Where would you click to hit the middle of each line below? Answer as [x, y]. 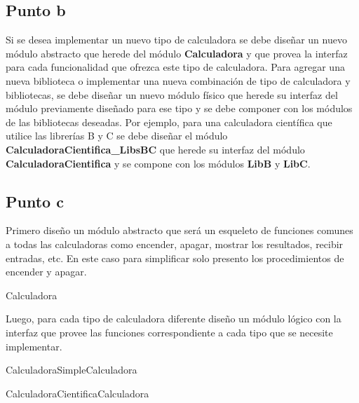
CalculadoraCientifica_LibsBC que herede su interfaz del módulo [155, 149]
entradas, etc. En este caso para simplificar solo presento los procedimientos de [175, 258]
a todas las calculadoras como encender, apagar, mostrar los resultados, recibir [175, 244]
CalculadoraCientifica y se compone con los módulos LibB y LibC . [158, 163]
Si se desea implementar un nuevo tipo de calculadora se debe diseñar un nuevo [176, 40]
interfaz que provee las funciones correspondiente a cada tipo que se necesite [169, 332]
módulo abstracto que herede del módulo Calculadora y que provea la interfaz [177, 53]
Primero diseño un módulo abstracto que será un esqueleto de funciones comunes [179, 230]
